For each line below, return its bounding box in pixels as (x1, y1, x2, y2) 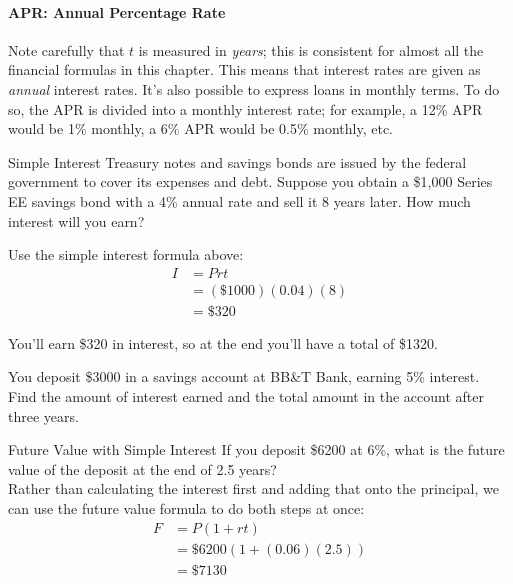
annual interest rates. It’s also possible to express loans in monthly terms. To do (8, 78, 500, 99)
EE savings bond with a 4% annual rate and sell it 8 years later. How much (8, 190, 471, 211)
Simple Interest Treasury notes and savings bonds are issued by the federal (8, 151, 467, 172)
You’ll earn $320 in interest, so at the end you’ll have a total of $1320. (8, 332, 438, 353)
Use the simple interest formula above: (8, 244, 244, 265)
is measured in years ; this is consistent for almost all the (138, 39, 484, 60)
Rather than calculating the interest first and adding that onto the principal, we (8, 478, 499, 499)
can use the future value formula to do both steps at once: (8, 497, 365, 518)
